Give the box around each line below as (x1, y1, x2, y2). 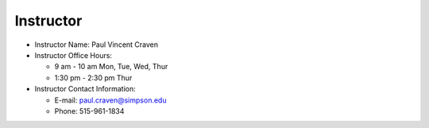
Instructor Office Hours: (34, 50, 113, 60)
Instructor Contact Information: (34, 84, 136, 94)
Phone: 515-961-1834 (54, 106, 125, 115)
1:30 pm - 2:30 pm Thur (54, 72, 133, 83)
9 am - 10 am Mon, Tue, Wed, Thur (54, 62, 168, 72)
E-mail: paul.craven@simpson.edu (54, 95, 167, 105)
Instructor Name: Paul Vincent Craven (34, 40, 159, 49)
